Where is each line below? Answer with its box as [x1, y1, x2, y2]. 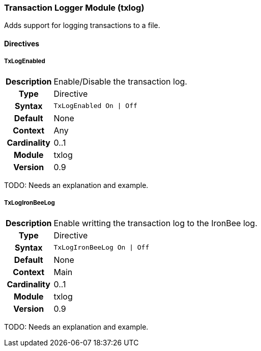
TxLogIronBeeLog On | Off [53, 244, 150, 252]
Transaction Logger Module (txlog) [4, 3, 144, 13]
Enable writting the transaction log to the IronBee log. [53, 218, 257, 228]
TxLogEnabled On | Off [53, 102, 137, 110]
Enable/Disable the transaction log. [53, 76, 187, 87]
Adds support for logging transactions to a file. [4, 21, 160, 30]
